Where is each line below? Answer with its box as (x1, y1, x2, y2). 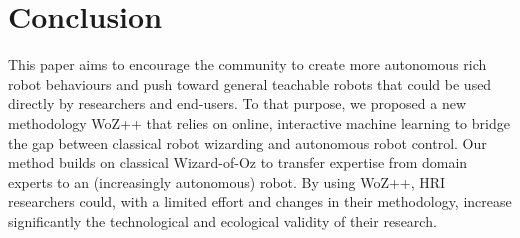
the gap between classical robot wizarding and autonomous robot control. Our (8, 132, 487, 153)
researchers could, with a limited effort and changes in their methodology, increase (8, 191, 512, 212)
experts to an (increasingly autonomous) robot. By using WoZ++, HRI (8, 171, 446, 192)
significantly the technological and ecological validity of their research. (8, 210, 437, 231)
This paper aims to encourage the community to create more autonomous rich (8, 54, 487, 75)
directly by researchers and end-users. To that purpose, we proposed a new (8, 93, 467, 114)
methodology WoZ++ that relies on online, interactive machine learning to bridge (8, 112, 510, 133)
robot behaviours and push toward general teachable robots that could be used (8, 73, 492, 94)
